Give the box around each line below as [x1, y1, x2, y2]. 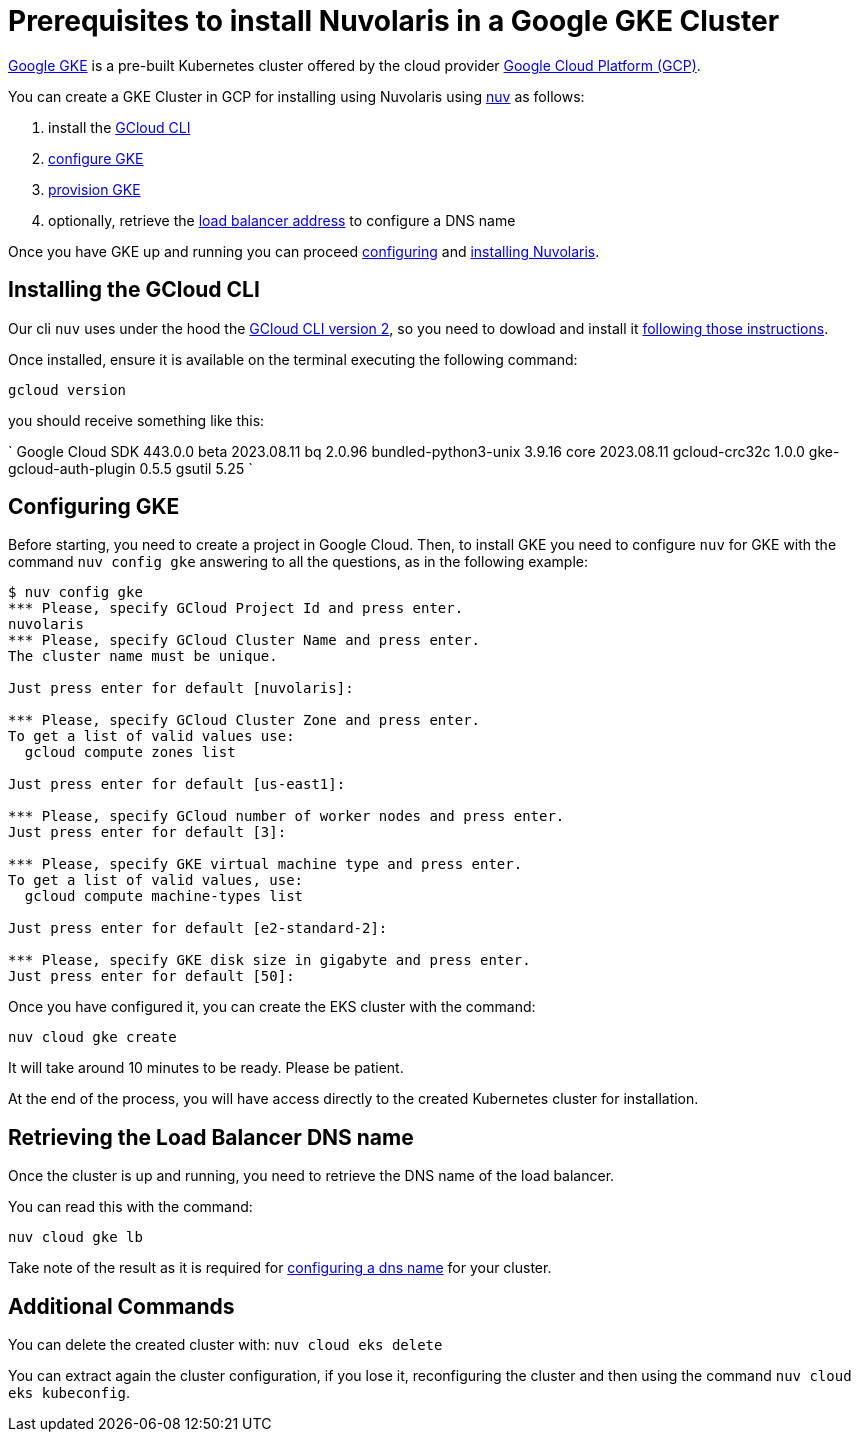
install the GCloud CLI [48, 118, 191, 136]
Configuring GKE [8, 494, 180, 520]
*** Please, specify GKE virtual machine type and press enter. [8, 856, 523, 873]
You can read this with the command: [8, 1198, 253, 1216]
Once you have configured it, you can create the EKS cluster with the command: [8, 998, 536, 1016]
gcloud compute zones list [24, 744, 236, 761]
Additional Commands [8, 1293, 235, 1319]
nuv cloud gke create [8, 1029, 177, 1046]
